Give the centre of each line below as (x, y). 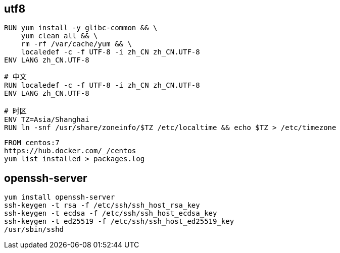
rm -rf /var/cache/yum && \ (76, 44)
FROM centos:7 (32, 143)
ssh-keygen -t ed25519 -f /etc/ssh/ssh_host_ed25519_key (119, 222)
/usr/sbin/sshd (34, 230)
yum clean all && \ (59, 36)
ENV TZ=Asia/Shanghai (47, 120)
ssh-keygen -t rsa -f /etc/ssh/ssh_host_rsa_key (102, 205)
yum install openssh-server (60, 197)
